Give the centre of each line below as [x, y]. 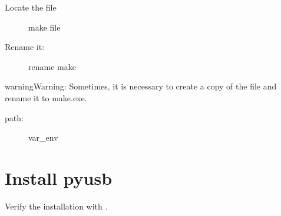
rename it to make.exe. [46, 97]
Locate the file [31, 7]
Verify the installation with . [56, 206]
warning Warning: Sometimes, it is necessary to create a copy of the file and [141, 86]
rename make [52, 66]
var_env [43, 137]
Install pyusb [59, 177]
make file [44, 27]
